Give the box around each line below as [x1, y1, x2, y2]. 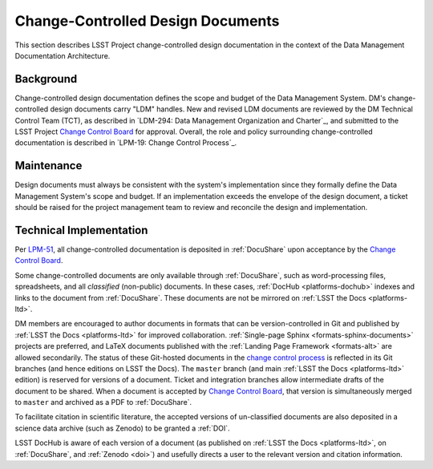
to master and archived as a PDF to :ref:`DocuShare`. [14, 398, 192, 407]
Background [14, 72, 78, 86]
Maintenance [14, 159, 83, 172]
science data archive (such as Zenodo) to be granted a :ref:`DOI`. [14, 423, 230, 433]
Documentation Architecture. [14, 51, 111, 60]
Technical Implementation [14, 223, 148, 237]
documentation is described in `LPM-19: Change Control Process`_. [14, 138, 237, 148]
